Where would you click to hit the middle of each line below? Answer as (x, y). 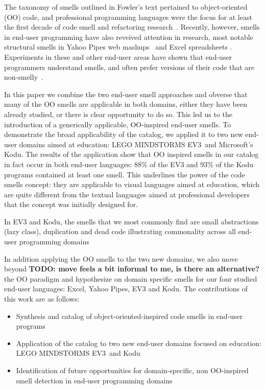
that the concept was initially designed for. (71, 204)
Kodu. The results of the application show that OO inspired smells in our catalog (131, 154)
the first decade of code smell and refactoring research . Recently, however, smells (132, 27)
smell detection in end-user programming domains (94, 380)
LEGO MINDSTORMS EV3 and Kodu (78, 353)
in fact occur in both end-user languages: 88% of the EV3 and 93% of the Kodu (129, 164)
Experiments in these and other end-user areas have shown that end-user (118, 56)
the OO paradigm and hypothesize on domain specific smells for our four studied (131, 278)
